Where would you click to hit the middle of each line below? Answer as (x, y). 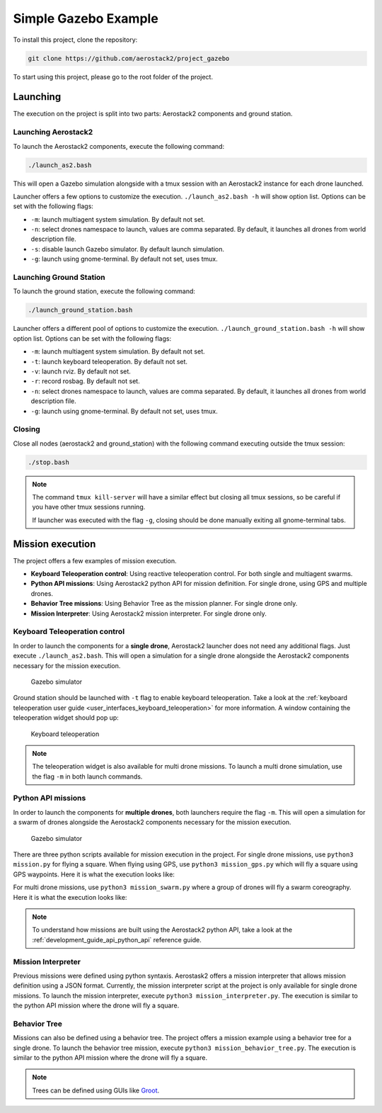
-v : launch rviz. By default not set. (81, 371)
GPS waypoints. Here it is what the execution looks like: (94, 874)
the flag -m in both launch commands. (87, 776)
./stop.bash (49, 462)
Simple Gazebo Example (86, 18)
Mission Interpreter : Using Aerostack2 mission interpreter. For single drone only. (149, 614)
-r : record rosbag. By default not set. (86, 381)
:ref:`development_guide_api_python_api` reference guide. (117, 939)
